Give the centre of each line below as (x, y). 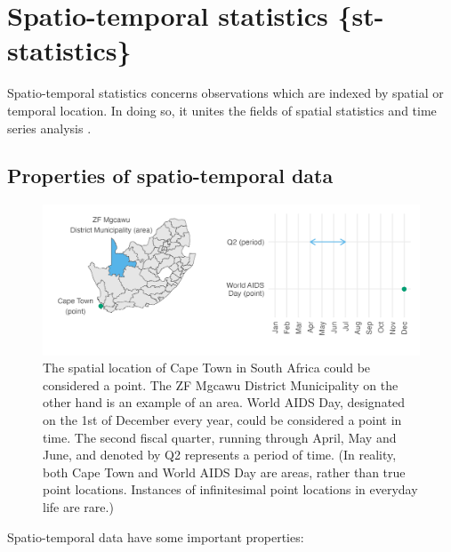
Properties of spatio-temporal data (170, 176)
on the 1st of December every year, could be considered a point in (222, 420)
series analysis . (49, 128)
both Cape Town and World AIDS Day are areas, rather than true (224, 472)
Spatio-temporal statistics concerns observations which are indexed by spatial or (225, 93)
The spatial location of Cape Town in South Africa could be (207, 368)
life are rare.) (78, 506)
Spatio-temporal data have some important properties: (156, 536)
